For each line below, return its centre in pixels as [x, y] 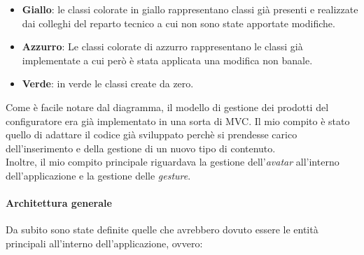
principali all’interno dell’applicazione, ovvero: [104, 243]
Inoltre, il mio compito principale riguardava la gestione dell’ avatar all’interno [173, 162]
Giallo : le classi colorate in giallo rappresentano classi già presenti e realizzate [190, 9]
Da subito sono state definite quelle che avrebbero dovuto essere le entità [162, 229]
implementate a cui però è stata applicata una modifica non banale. [167, 60]
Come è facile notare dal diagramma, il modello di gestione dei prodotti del [167, 107]
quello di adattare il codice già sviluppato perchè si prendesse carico [152, 134]
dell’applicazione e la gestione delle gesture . [98, 175]
